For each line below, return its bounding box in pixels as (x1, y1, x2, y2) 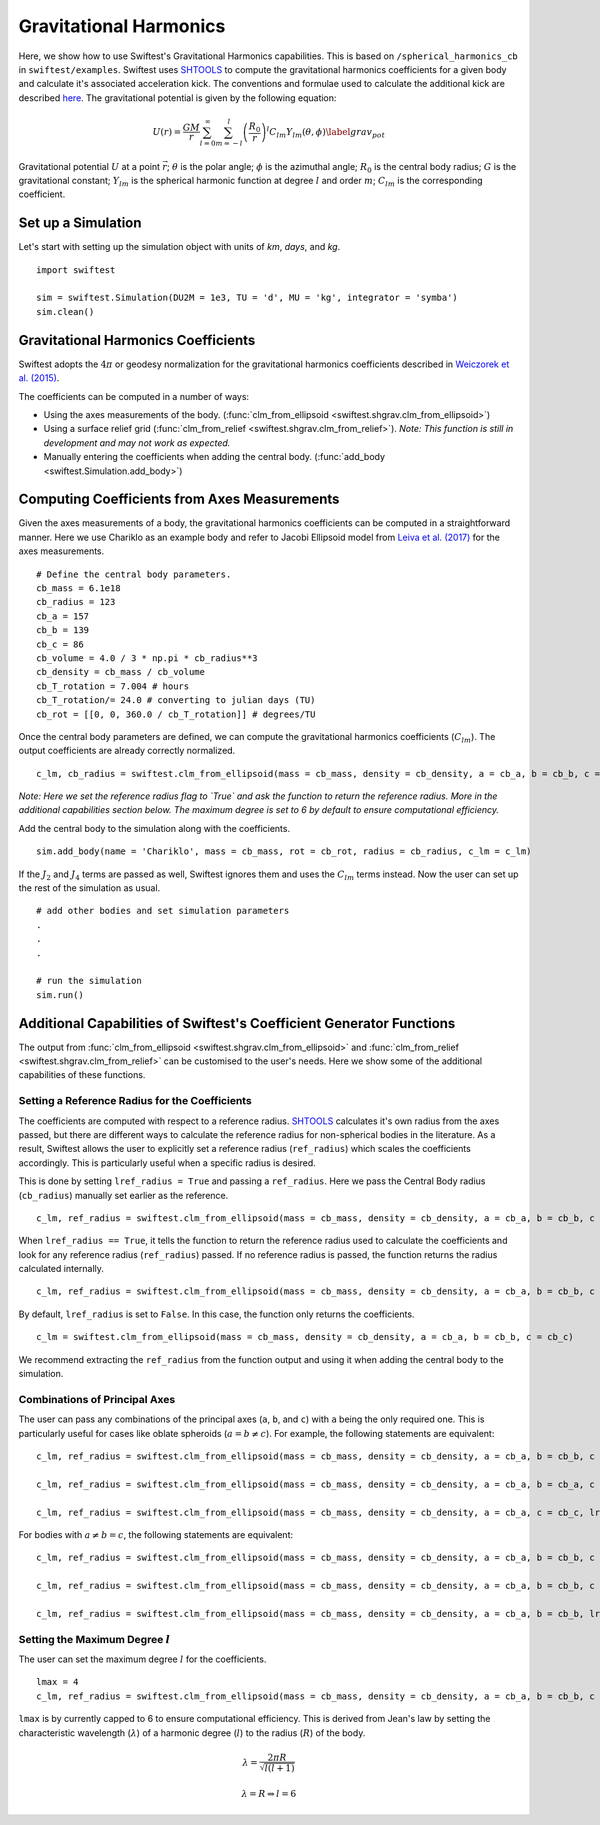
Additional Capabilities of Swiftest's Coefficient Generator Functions (18, 1015, 456, 1032)
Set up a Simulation (18, 215, 142, 232)
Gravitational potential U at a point (18, 160, 160, 172)
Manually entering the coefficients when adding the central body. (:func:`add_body (43, 451, 385, 463)
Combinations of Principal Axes (18, 1392, 176, 1406)
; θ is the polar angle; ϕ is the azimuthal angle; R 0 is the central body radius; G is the (166, 160, 517, 175)
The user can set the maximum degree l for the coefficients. (18, 1653, 267, 1665)
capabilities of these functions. (18, 1069, 146, 1081)
